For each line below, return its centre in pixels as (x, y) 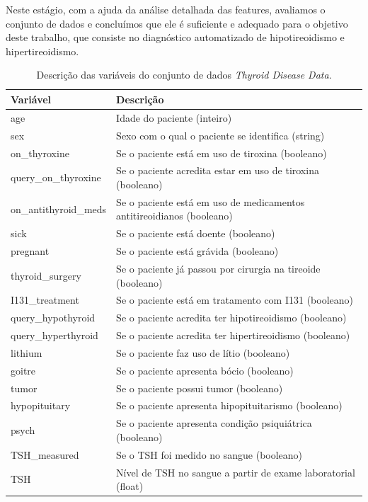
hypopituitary (41, 405)
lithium (27, 352)
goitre (23, 370)
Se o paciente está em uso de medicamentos (211, 201)
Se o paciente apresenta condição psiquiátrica (214, 423)
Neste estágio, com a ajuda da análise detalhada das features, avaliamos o (166, 9)
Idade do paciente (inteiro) (174, 117)
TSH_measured (45, 454)
